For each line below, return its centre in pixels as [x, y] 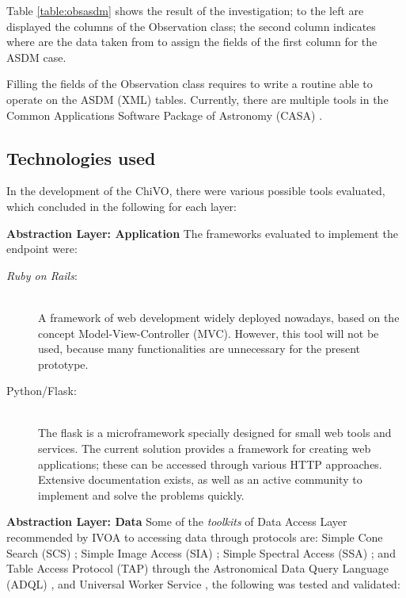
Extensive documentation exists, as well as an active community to [200, 479]
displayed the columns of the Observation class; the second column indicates [191, 26]
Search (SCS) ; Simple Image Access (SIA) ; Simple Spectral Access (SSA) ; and [201, 552]
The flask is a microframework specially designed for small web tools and [215, 433]
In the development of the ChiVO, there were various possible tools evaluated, [196, 191]
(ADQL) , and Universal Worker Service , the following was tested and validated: [203, 583]
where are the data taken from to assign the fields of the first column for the [192, 42]
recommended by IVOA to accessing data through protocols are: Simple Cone [195, 537]
